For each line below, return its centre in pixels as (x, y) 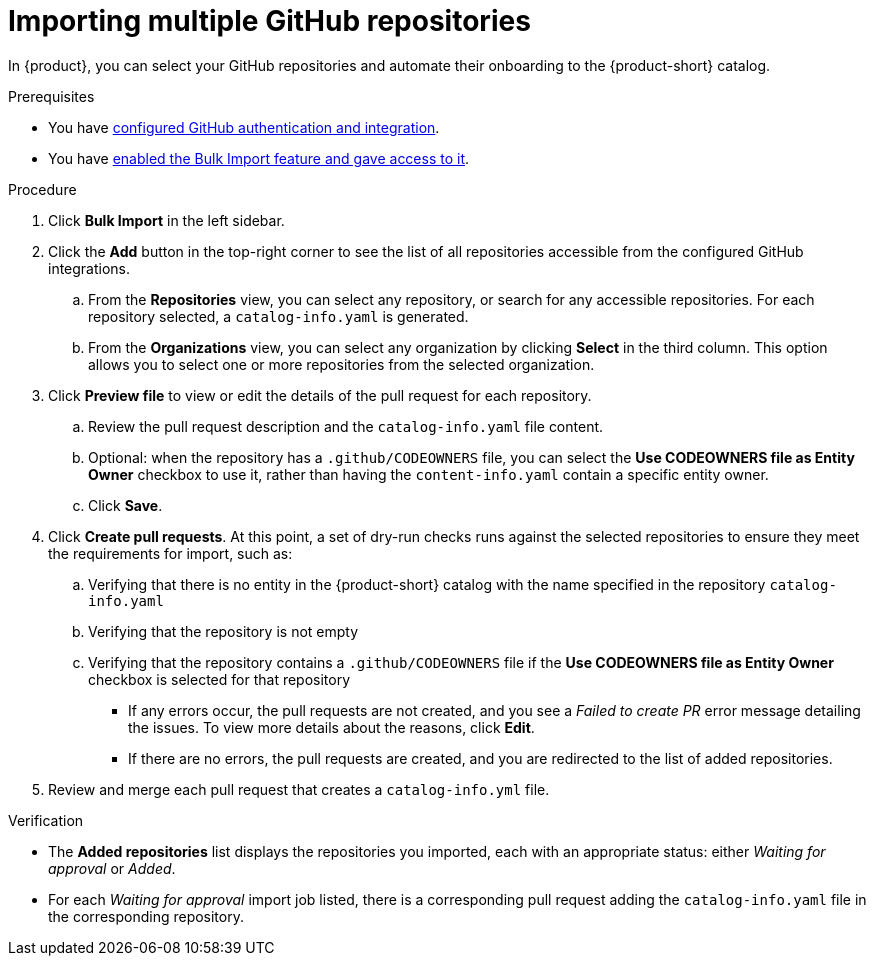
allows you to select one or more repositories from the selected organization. (341, 364)
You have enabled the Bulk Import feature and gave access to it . (259, 158)
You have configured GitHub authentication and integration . (244, 127)
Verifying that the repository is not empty (223, 631)
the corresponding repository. (146, 916)
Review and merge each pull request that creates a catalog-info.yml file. (299, 789)
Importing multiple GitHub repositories (269, 21)
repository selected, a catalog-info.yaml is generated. (278, 316)
